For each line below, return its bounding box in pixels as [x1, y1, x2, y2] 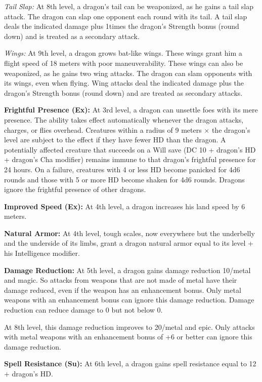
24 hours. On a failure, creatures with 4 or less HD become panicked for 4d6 [4, 164, 240, 174]
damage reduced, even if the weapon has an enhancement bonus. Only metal [4, 284, 241, 295]
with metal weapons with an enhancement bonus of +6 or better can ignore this [4, 331, 252, 342]
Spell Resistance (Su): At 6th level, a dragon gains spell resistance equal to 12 [4, 358, 256, 369]
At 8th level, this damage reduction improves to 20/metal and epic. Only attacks [4, 321, 255, 332]
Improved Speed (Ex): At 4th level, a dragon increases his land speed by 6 [4, 201, 245, 211]
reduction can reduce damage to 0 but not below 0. [4, 304, 163, 315]
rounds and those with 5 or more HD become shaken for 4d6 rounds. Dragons [4, 174, 245, 184]
